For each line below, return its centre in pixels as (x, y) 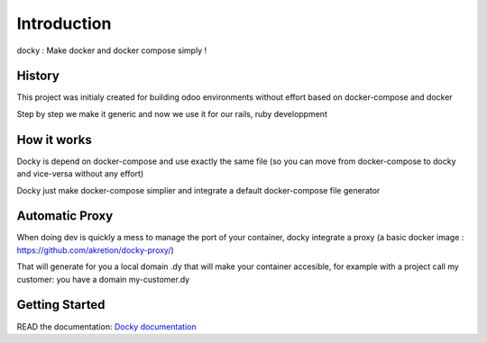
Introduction (64, 23)
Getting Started (61, 305)
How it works (54, 140)
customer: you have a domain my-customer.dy (103, 279)
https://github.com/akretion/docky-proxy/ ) (96, 250)
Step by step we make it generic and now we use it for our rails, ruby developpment (172, 113)
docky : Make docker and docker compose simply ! (112, 50)
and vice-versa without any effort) (80, 174)
